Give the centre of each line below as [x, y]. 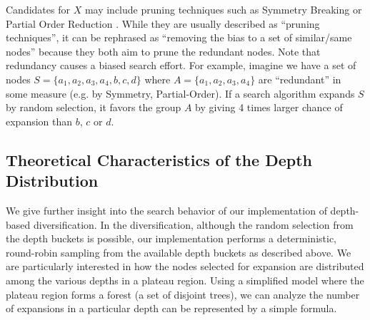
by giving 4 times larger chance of [269, 107]
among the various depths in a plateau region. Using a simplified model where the [185, 280]
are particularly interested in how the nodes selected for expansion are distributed [185, 266]
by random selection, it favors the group [94, 107]
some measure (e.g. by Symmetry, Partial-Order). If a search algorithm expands [180, 93]
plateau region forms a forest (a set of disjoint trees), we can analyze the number [183, 294]
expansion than [39, 121]
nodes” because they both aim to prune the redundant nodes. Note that [163, 51]
